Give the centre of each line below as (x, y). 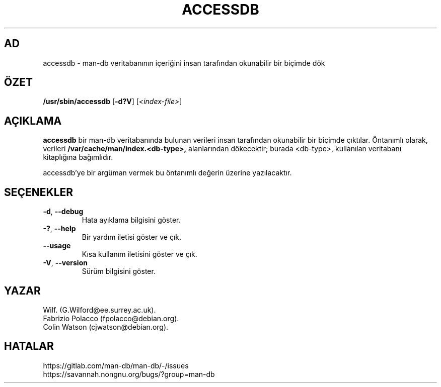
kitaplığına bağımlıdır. (78, 157)
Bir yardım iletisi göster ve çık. (132, 237)
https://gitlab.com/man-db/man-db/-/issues (116, 365)
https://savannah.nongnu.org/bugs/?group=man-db (129, 374)
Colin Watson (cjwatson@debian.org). (106, 327)
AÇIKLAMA (33, 121)
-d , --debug (63, 212)
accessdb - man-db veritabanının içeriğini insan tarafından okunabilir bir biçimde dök (184, 63)
